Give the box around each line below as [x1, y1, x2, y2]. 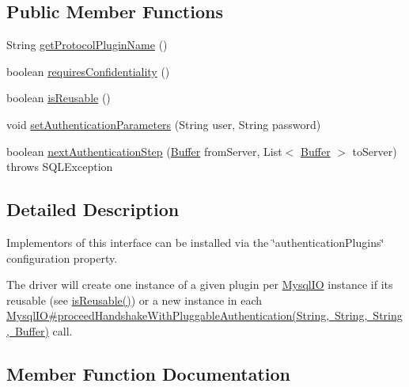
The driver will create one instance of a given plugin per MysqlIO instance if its [6, 276, 393, 293]
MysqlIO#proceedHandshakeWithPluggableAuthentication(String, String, [6, 307, 368, 324]
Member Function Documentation [6, 361, 291, 385]
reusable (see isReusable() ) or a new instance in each [6, 291, 263, 308]
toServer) [352, 142, 397, 159]
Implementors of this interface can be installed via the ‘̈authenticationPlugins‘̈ [6, 233, 384, 250]
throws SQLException [6, 158, 113, 175]
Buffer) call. [14, 322, 73, 339]
